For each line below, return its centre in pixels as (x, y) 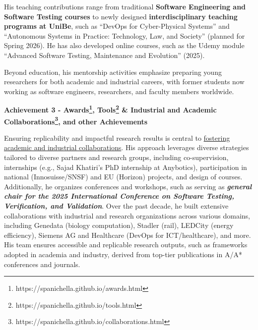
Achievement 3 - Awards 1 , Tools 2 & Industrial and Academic (110, 109)
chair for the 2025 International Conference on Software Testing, (119, 196)
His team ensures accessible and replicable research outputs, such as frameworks (126, 245)
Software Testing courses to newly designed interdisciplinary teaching (121, 16)
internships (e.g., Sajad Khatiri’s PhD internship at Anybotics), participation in (126, 167)
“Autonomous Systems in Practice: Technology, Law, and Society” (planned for (125, 35)
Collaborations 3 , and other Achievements (76, 120)
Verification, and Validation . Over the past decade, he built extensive (116, 206)
